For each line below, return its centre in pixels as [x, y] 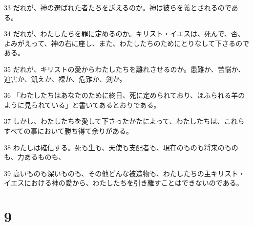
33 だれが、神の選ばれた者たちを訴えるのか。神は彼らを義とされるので [118, 7]
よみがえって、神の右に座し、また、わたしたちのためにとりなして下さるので [127, 43]
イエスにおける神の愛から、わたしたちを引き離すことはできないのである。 [124, 183]
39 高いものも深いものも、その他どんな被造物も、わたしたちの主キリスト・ [125, 173]
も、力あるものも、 [35, 157]
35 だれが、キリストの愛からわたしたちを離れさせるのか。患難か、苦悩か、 [125, 69]
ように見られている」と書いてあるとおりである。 [82, 104]
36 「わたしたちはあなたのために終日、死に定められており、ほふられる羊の [125, 95]
